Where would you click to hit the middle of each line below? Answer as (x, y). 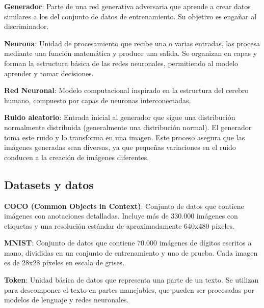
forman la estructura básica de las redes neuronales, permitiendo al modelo (121, 63)
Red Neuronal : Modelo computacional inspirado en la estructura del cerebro (126, 90)
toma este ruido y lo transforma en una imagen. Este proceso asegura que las (125, 137)
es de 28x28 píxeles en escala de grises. (64, 263)
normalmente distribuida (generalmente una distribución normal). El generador (128, 127)
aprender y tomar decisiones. (49, 73)
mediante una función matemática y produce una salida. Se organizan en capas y (131, 53)
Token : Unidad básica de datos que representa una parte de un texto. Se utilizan (131, 280)
